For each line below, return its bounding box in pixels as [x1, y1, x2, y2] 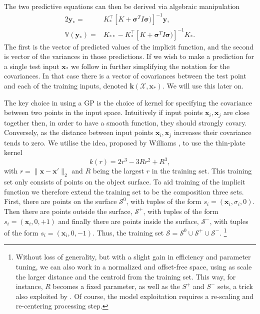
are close [223, 107, 250, 117]
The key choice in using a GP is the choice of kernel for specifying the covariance [4, 97, 252, 107]
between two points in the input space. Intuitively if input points [4, 107, 203, 117]
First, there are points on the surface [4, 196, 117, 206]
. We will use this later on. [162, 80, 243, 91]
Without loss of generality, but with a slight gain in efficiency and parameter [15, 251, 251, 262]
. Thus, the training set [92, 227, 164, 237]
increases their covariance [173, 127, 251, 137]
